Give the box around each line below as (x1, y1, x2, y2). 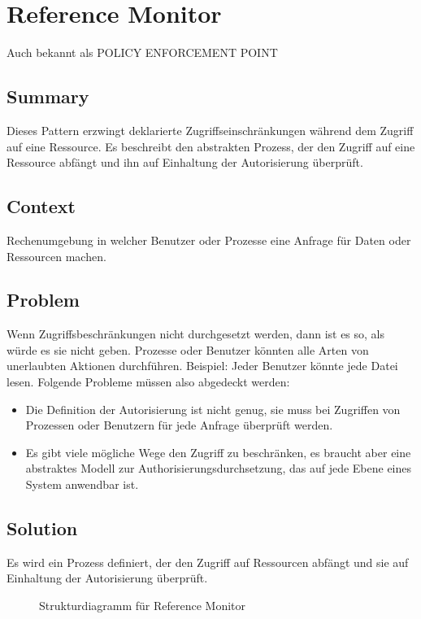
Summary (7, 84, 89, 109)
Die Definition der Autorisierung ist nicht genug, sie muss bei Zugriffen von (25, 400, 401, 417)
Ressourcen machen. (7, 247, 106, 264)
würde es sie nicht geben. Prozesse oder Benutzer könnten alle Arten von (7, 341, 369, 358)
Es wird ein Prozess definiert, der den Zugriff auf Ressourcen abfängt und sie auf (7, 553, 409, 570)
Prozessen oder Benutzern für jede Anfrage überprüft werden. (25, 416, 333, 434)
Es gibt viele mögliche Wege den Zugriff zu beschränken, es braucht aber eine (25, 443, 411, 460)
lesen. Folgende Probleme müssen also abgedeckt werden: (7, 373, 290, 390)
